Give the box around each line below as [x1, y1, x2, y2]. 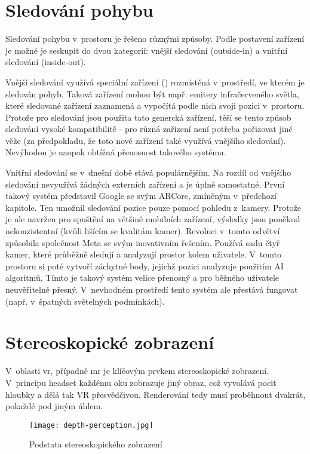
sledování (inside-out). [5, 56, 86, 68]
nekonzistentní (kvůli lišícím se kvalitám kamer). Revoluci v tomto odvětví [5, 225, 280, 237]
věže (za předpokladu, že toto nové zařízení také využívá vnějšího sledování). [5, 134, 286, 146]
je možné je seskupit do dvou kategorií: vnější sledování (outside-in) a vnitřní [5, 44, 288, 56]
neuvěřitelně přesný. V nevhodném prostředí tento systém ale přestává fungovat [5, 283, 298, 295]
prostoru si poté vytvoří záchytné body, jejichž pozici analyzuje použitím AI [5, 259, 284, 272]
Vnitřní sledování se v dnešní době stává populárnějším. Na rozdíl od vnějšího [5, 166, 291, 179]
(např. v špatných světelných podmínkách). [5, 295, 165, 307]
